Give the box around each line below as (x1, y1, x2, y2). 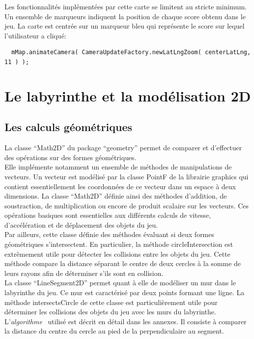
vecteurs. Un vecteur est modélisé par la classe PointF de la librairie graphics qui (4, 171, 249, 181)
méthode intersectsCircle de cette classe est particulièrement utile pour (4, 297, 218, 307)
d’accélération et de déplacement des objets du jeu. (4, 219, 158, 230)
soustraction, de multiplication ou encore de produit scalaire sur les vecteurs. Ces (4, 200, 249, 210)
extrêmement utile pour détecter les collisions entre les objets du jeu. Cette (4, 248, 230, 259)
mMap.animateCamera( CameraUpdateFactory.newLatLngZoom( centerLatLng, (11, 49, 251, 56)
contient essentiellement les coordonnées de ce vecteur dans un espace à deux (4, 181, 236, 191)
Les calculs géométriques (4, 119, 132, 135)
